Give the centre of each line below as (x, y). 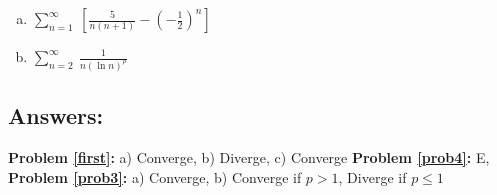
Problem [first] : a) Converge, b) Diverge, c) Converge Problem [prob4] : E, (249, 157)
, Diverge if (372, 176)
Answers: (56, 115)
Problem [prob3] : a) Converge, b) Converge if (155, 176)
